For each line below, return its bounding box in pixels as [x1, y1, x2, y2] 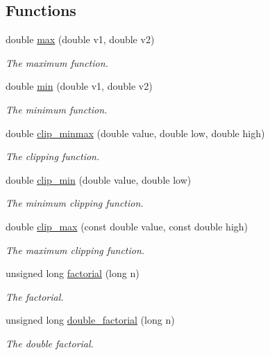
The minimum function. [6, 102, 108, 116]
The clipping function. [6, 149, 100, 164]
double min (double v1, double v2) [6, 79, 153, 93]
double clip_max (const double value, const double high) [6, 219, 248, 233]
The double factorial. [6, 336, 94, 350]
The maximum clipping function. [6, 242, 145, 257]
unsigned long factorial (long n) [6, 266, 140, 281]
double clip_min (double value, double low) [6, 172, 192, 187]
